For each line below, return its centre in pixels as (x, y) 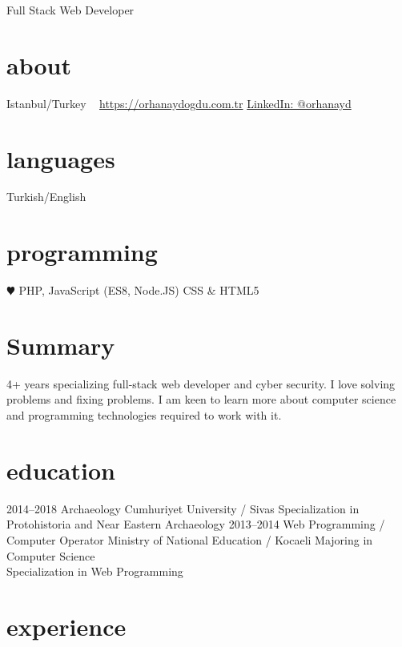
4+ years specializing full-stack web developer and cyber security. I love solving (201, 383)
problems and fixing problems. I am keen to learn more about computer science (201, 399)
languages (61, 158)
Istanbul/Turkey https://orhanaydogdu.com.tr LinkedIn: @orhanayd (179, 103)
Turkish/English (46, 197)
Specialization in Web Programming (95, 571)
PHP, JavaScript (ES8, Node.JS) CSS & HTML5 (139, 290)
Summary (61, 345)
